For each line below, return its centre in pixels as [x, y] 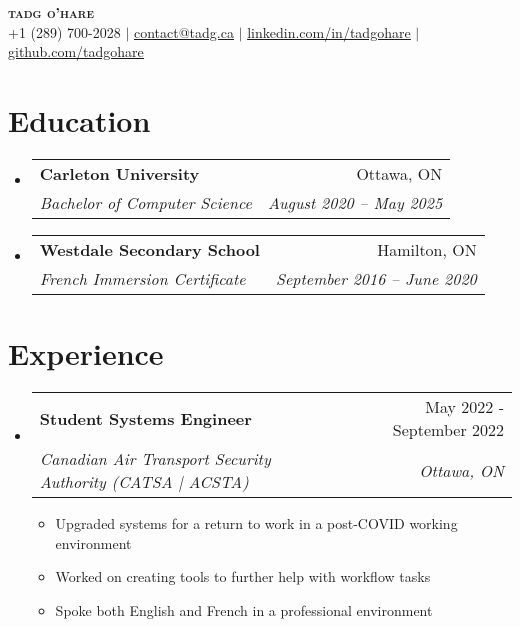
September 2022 [448, 430]
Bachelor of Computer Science [145, 202]
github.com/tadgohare [76, 51]
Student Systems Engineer [145, 418]
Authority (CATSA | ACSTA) [144, 482]
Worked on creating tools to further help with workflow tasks [243, 576]
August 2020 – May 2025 [355, 202]
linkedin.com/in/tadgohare [329, 31]
